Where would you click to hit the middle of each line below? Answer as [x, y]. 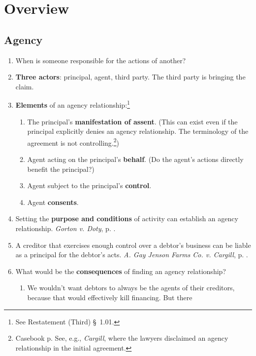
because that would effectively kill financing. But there [110, 297]
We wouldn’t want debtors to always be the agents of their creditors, [131, 288]
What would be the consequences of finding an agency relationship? [121, 271]
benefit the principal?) [61, 169]
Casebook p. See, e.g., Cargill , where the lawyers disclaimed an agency [122, 338]
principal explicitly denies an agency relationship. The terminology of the [138, 131]
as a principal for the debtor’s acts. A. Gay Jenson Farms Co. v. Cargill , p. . [132, 255]
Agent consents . [53, 202]
